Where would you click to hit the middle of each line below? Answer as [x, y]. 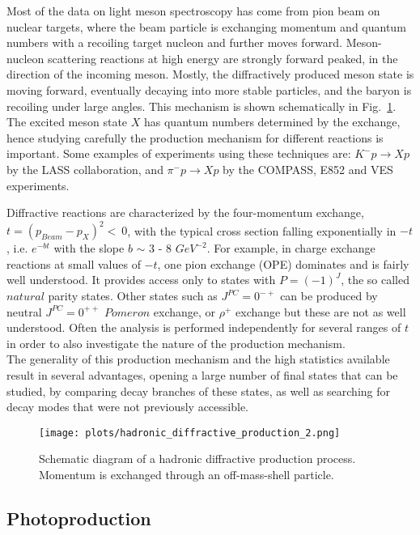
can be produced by [329, 295]
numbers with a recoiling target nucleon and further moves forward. [175, 42]
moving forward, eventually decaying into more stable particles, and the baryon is [209, 89]
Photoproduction [79, 518]
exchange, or [185, 311]
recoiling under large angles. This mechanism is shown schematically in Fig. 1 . [202, 106]
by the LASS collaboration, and [85, 169]
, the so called [375, 280]
